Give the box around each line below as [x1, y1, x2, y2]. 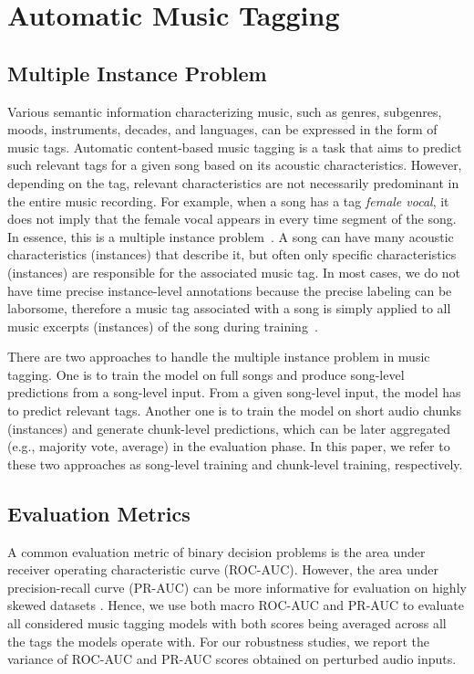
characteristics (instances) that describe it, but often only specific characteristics [7, 245, 457, 264]
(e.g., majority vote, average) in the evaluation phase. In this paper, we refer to [7, 437, 450, 456]
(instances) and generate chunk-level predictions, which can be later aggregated [7, 418, 451, 437]
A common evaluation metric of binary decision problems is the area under [7, 542, 426, 561]
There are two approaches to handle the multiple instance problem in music [7, 347, 430, 366]
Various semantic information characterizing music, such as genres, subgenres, [7, 101, 442, 121]
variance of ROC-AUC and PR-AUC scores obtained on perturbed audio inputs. [7, 649, 457, 669]
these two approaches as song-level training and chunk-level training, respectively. [7, 454, 463, 473]
